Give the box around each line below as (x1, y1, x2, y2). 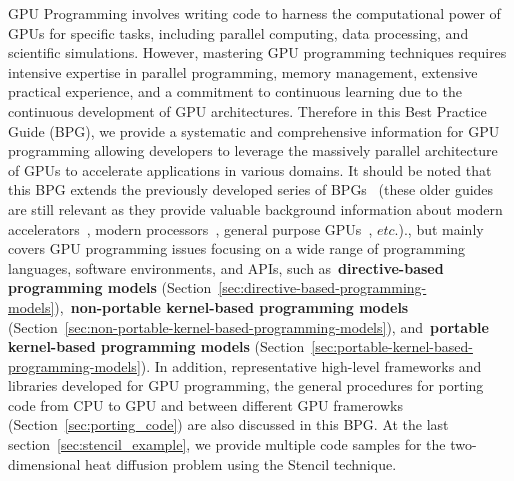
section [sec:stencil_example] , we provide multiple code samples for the (8, 434, 446, 455)
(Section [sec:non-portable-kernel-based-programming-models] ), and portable (8, 316, 489, 337)
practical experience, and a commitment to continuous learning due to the (8, 81, 463, 102)
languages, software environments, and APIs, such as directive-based (8, 257, 444, 278)
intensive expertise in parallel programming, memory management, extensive (8, 61, 478, 82)
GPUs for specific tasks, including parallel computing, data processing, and (8, 22, 469, 43)
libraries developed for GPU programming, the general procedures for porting (8, 375, 484, 396)
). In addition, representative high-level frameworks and (140, 355, 482, 376)
